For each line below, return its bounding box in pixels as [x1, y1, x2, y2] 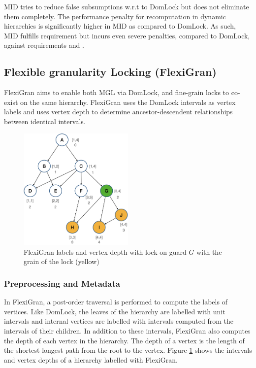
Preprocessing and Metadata [4, 277, 120, 289]
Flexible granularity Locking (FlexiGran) [4, 64, 217, 79]
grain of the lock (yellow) [24, 256, 99, 267]
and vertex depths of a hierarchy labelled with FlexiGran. [4, 354, 178, 365]
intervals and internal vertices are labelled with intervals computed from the [4, 316, 233, 326]
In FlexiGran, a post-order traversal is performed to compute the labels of [4, 297, 227, 307]
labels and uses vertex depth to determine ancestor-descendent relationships [4, 106, 233, 117]
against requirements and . [4, 40, 84, 50]
